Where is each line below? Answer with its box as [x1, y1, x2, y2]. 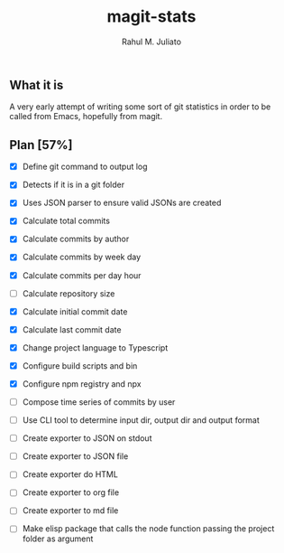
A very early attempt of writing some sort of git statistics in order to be [9, 101, 271, 112]
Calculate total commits [22, 215, 111, 227]
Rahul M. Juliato [121, 36, 182, 47]
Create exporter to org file [22, 487, 120, 498]
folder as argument [22, 533, 94, 544]
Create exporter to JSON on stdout [22, 433, 152, 444]
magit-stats [106, 6, 197, 27]
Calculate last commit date [22, 323, 122, 335]
